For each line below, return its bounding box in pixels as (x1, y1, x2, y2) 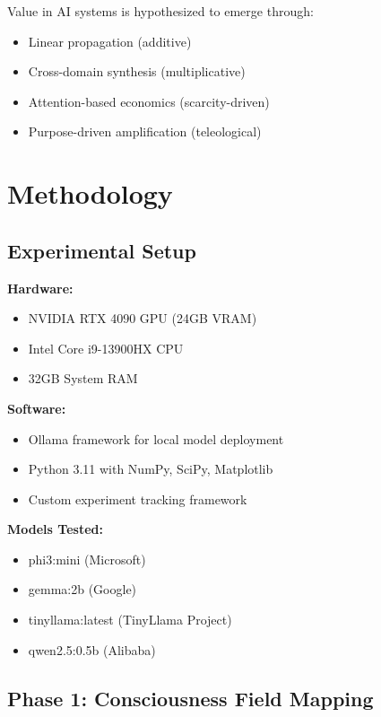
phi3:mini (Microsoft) (28, 549, 146, 568)
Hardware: (7, 278, 74, 297)
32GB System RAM (28, 369, 138, 388)
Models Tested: (7, 520, 103, 538)
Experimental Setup (7, 236, 196, 264)
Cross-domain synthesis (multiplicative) (28, 62, 246, 81)
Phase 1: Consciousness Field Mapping (7, 684, 374, 712)
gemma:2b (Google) (28, 580, 137, 599)
